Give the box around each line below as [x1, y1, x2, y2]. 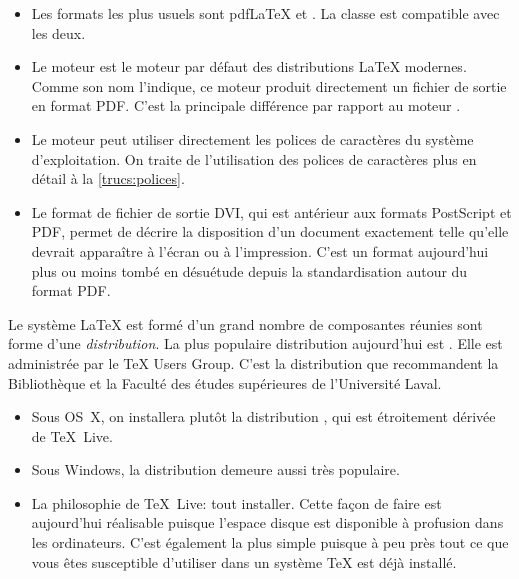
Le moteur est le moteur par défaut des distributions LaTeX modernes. [31, 56, 467, 77]
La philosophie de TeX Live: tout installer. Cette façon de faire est [31, 492, 442, 513]
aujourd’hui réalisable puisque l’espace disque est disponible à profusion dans [31, 512, 504, 533]
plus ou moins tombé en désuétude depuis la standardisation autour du [31, 260, 468, 281]
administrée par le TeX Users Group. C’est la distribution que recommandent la [8, 352, 499, 373]
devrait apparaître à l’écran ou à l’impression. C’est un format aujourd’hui [31, 240, 489, 261]
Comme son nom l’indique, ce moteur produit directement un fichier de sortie [31, 75, 507, 96]
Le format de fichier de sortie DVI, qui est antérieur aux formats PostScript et [31, 201, 512, 222]
